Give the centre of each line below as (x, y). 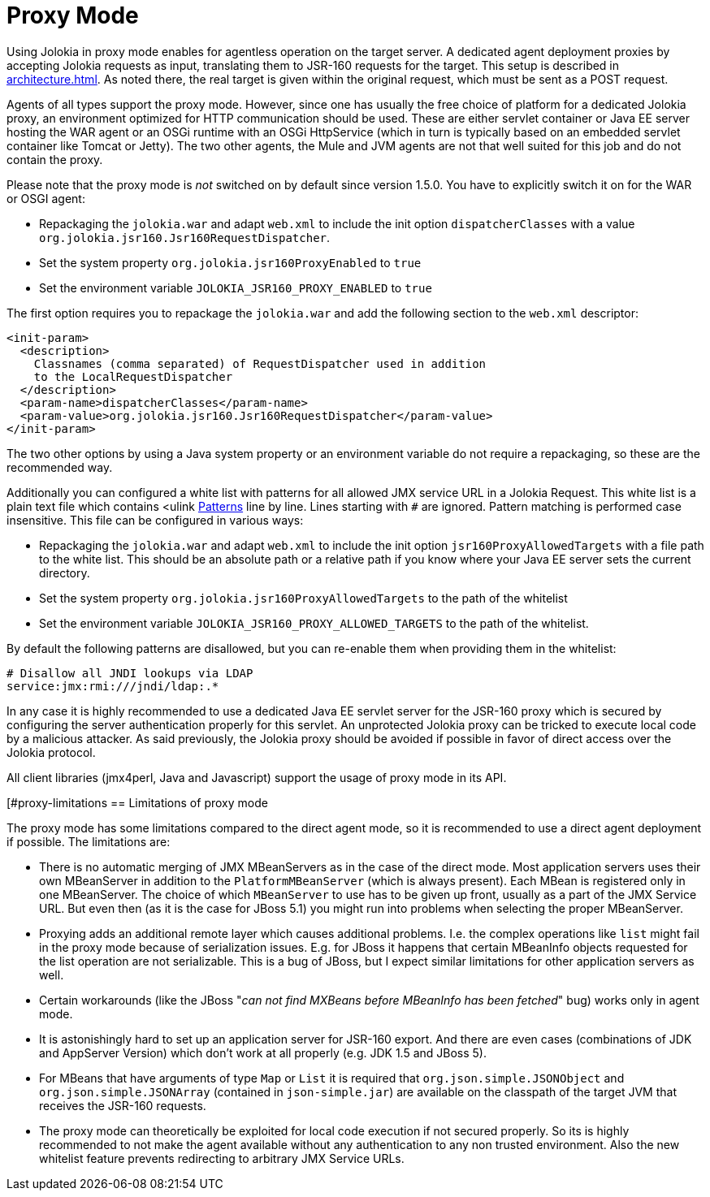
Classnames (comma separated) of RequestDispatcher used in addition (260, 363)
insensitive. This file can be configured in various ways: (155, 520)
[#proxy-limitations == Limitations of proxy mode (137, 802)
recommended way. (60, 467)
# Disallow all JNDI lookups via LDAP (130, 673)
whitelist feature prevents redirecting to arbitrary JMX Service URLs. (222, 1158)
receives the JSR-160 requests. (123, 1105)
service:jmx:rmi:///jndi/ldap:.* (113, 686)
